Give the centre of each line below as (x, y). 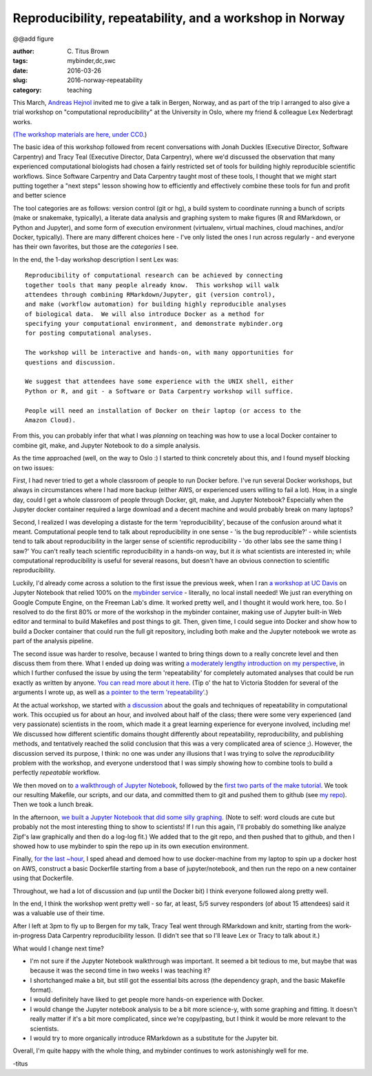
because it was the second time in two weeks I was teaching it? (120, 970)
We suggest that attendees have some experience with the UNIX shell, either (159, 382)
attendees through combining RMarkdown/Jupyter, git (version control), (150, 294)
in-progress (29, 936)
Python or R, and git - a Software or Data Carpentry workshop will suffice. (159, 391)
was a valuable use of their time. (59, 913)
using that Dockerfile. (43, 878)
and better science (40, 195)
